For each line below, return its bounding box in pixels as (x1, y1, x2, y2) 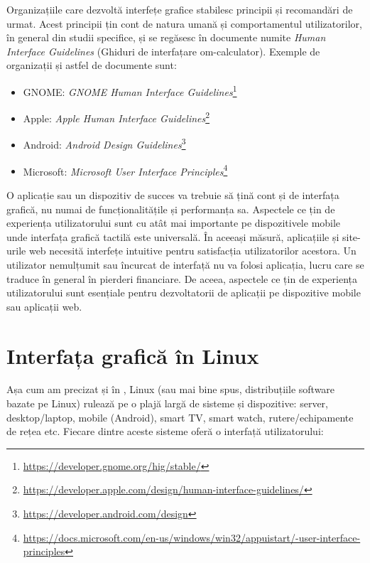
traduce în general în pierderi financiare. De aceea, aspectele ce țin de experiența (6, 271, 357, 286)
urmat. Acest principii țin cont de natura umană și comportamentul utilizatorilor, (6, 16, 362, 31)
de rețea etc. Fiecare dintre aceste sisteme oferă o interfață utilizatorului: (6, 424, 324, 439)
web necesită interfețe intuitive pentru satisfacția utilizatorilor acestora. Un (28, 243, 357, 258)
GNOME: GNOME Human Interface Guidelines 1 (23, 82, 237, 99)
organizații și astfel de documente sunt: (6, 58, 177, 73)
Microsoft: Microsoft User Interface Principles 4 (23, 161, 228, 178)
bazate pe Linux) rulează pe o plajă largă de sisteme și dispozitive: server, (6, 396, 328, 411)
